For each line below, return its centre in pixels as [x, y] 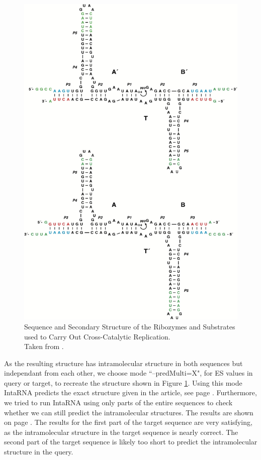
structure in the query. [39, 452]
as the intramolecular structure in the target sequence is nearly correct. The [121, 432]
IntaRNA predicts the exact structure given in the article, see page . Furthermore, [130, 392]
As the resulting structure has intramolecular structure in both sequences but [123, 363]
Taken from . [44, 346]
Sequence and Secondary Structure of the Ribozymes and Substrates [130, 326]
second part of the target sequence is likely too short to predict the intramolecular [131, 442]
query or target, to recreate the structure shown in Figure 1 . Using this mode [123, 382]
